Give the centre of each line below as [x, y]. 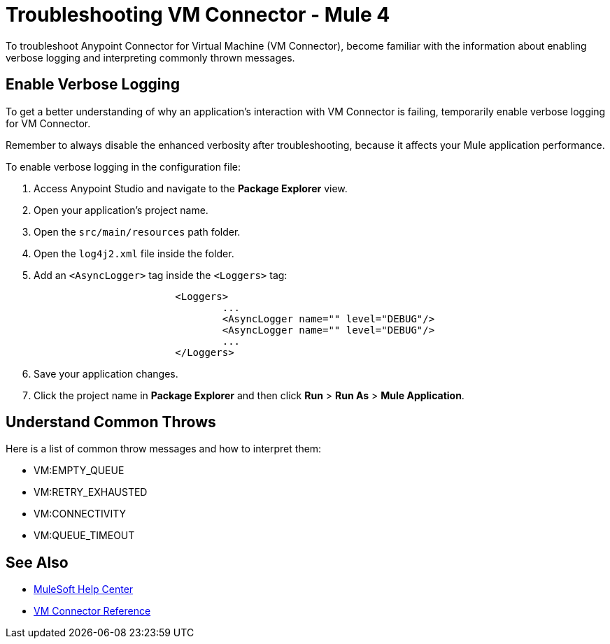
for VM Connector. [48, 123]
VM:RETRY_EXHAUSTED [91, 492]
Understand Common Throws [111, 422]
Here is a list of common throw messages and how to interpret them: [164, 449]
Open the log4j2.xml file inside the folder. [134, 253]
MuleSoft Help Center [84, 589]
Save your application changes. [106, 373]
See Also [37, 562]
